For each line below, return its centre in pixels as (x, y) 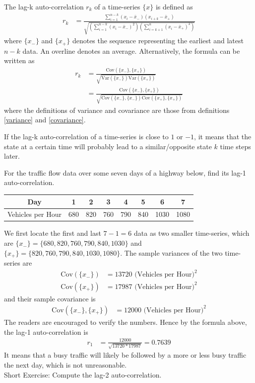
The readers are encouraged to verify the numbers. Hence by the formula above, (126, 322)
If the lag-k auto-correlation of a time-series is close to (86, 137)
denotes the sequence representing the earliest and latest (158, 41)
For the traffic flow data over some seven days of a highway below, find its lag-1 (125, 172)
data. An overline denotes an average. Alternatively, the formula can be (131, 50)
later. (12, 156)
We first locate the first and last (53, 233)
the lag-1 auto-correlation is (46, 332)
